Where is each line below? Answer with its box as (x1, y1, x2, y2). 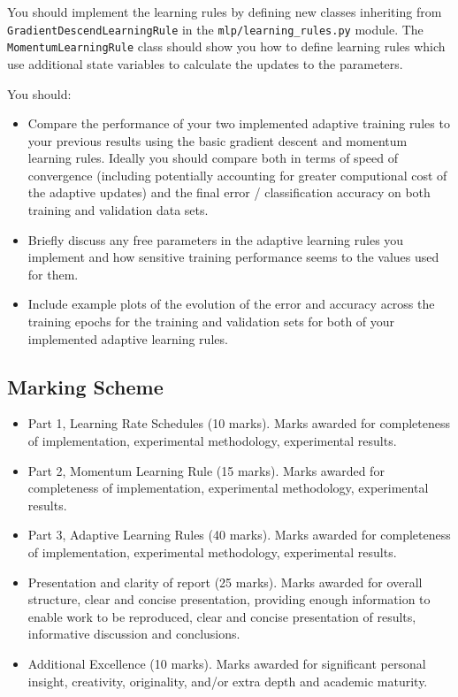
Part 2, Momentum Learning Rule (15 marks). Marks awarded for (27, 461, 385, 479)
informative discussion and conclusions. (27, 624, 240, 643)
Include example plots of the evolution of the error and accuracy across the (27, 295, 435, 313)
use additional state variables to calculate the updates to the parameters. (7, 54, 403, 73)
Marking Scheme (7, 372, 164, 400)
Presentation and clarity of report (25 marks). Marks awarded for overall (27, 572, 423, 591)
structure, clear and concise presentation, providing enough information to (27, 590, 431, 609)
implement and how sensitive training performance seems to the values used (27, 248, 439, 266)
